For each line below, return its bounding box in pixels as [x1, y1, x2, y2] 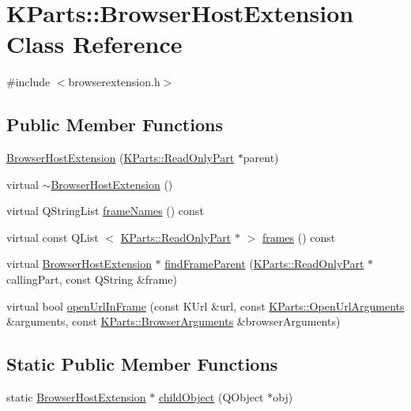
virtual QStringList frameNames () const [6, 202, 204, 219]
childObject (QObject [158, 389, 264, 405]
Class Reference [6, 28, 183, 60]
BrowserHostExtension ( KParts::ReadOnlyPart [6, 149, 235, 166]
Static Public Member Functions [6, 352, 278, 376]
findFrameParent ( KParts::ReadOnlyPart [164, 255, 364, 272]
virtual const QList [6, 228, 99, 245]
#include [6, 74, 51, 90]
